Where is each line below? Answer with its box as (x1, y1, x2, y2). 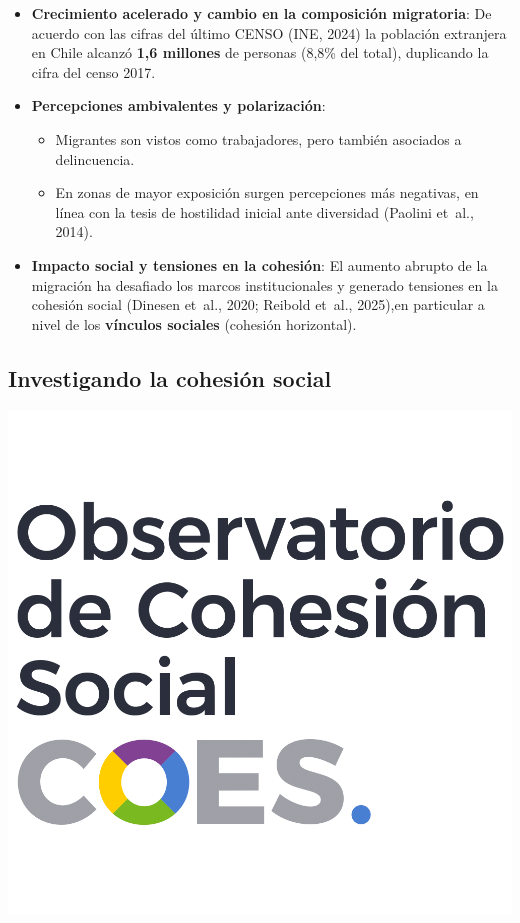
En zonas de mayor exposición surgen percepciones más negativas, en (55, 182, 479, 203)
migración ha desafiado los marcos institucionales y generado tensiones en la (31, 274, 498, 295)
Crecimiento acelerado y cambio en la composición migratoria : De (31, 3, 492, 23)
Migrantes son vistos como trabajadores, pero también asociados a (55, 128, 462, 149)
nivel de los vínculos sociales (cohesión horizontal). (31, 313, 357, 334)
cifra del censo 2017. (31, 61, 156, 82)
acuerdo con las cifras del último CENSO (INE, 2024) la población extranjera (31, 22, 507, 43)
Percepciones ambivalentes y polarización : (31, 95, 326, 116)
